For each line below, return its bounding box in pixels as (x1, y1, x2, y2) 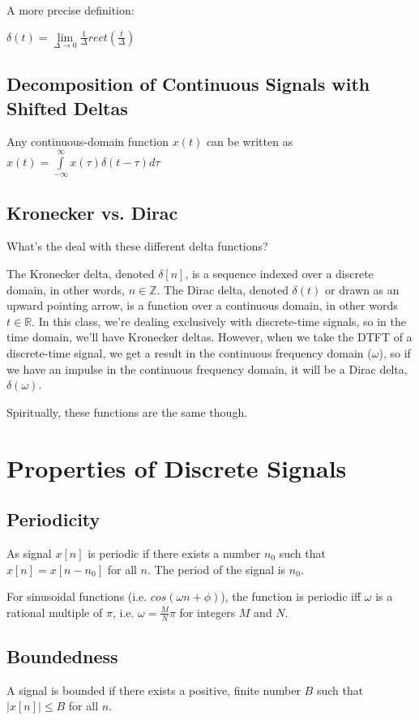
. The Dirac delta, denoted (156, 281, 289, 298)
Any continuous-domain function (6, 133, 169, 150)
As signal (6, 544, 52, 561)
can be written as (206, 133, 293, 150)
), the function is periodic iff (220, 588, 361, 605)
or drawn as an (324, 281, 400, 298)
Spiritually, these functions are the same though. (6, 403, 248, 420)
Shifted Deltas (6, 95, 128, 120)
